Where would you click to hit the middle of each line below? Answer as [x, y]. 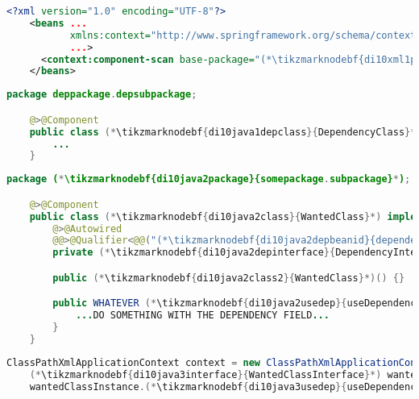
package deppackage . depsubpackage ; [102, 95]
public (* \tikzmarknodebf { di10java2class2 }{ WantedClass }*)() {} [229, 278]
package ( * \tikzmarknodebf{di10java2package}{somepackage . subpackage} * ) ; [209, 179]
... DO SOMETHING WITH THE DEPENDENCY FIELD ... [202, 316]
